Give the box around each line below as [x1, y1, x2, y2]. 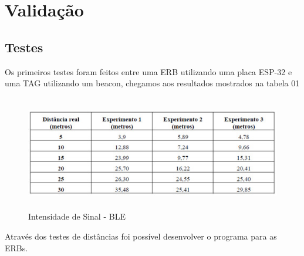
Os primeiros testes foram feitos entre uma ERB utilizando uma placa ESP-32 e [5, 65, 292, 78]
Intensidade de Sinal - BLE [28, 210, 126, 223]
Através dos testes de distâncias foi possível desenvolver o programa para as [5, 230, 277, 242]
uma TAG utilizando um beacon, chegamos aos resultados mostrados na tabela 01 [5, 77, 300, 89]
